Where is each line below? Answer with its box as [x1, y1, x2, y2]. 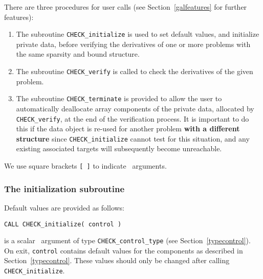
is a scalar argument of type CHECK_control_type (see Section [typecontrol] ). [4, 235, 251, 246]
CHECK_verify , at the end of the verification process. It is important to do [16, 113, 249, 124]
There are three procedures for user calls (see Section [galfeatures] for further [4, 2, 247, 12]
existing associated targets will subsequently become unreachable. [16, 143, 222, 154]
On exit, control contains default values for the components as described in [4, 245, 243, 255]
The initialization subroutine [4, 182, 125, 195]
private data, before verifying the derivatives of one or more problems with [16, 38, 251, 49]
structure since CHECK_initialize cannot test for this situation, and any [16, 133, 250, 144]
